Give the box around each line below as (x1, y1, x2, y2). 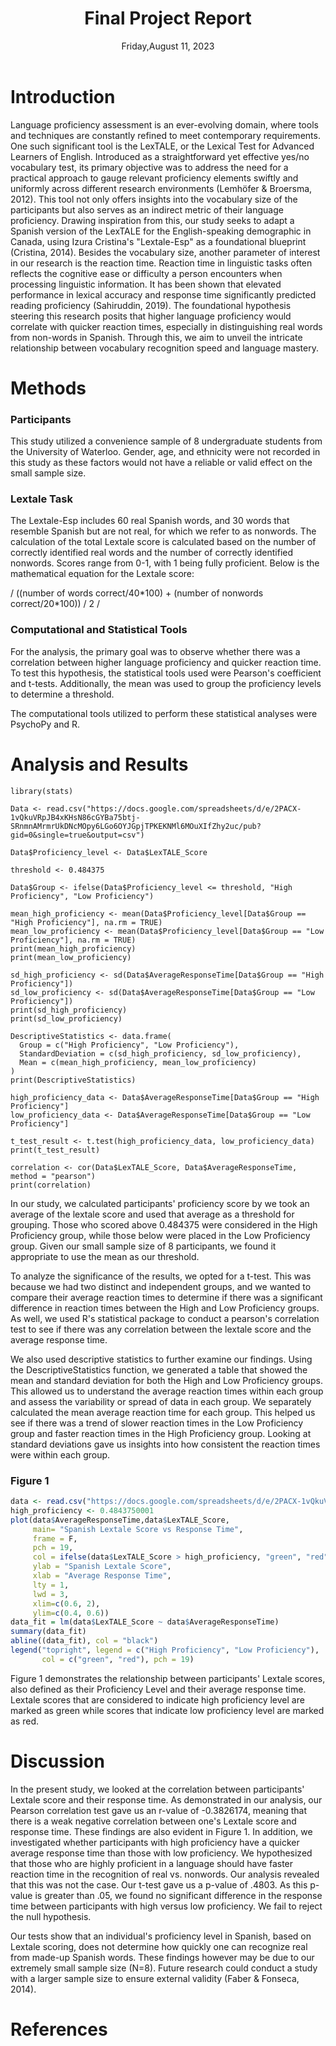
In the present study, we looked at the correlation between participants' (10, 1783, 305, 1795)
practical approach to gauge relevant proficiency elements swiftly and (10, 172, 299, 184)
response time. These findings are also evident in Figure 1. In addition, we (10, 1825, 313, 1837)
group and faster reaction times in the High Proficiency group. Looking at (10, 1427, 312, 1439)
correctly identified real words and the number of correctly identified (10, 547, 294, 559)
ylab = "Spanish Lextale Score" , (32, 1562, 172, 1572)
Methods (10, 377, 87, 399)
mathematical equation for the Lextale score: (10, 568, 195, 580)
